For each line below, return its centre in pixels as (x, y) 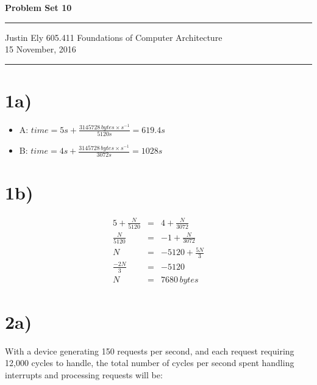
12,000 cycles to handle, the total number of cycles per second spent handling (150, 363)
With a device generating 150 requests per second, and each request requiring (150, 351)
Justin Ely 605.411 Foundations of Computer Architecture (114, 37)
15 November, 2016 (41, 49)
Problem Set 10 (38, 7)
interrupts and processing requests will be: (84, 374)
